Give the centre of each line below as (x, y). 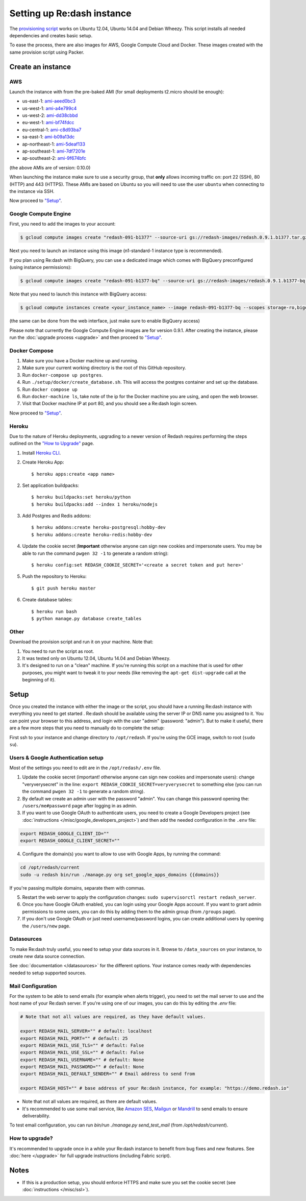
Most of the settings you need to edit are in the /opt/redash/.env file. (85, 768)
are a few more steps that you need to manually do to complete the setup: (87, 728)
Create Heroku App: (43, 462)
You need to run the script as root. (58, 651)
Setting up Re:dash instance (70, 13)
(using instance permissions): (41, 267)
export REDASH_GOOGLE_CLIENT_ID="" (65, 834)
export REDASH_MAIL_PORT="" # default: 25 (74, 1038)
